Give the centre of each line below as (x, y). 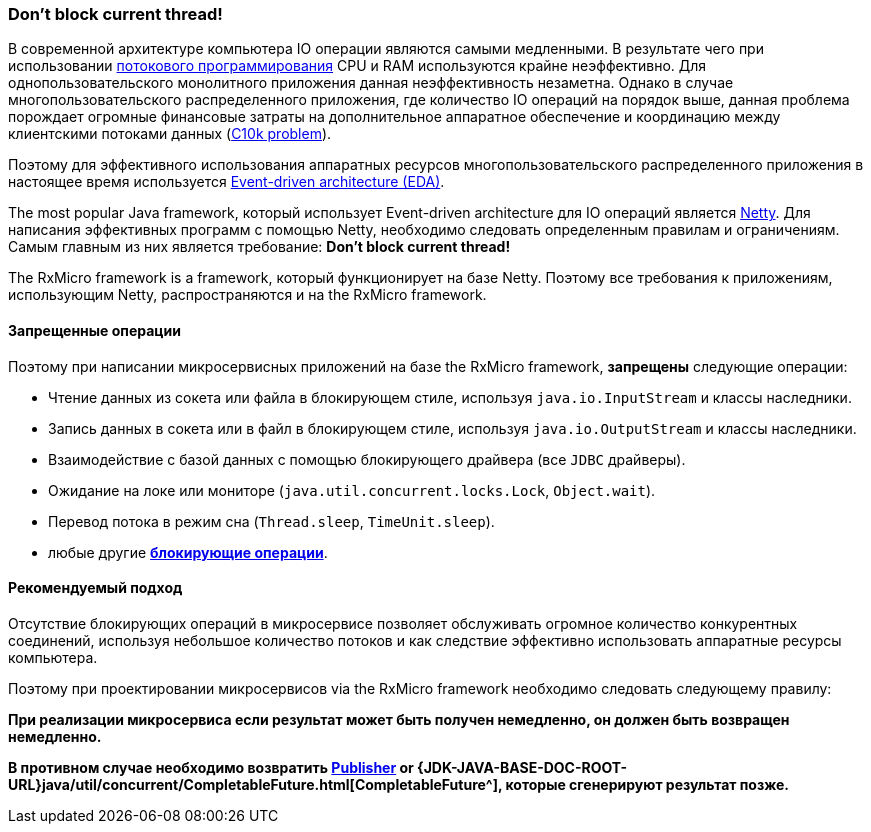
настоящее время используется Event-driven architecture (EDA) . (226, 182)
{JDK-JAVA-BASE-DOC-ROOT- (522, 767)
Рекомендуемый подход (95, 588)
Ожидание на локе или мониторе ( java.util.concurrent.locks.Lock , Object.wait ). (352, 490)
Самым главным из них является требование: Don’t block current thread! (259, 247)
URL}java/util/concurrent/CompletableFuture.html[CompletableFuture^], (255, 784)
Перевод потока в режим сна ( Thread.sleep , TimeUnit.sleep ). (271, 521)
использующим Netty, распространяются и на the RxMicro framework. (247, 295)
